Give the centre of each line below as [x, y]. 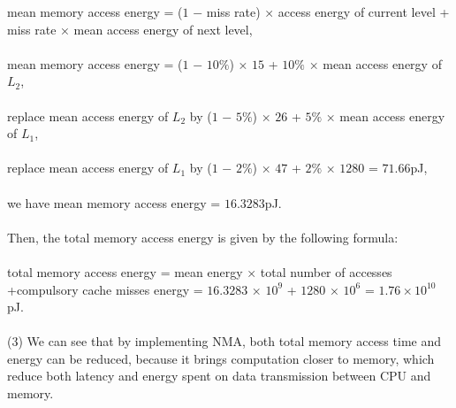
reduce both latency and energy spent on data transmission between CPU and [219, 376]
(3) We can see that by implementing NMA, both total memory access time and [224, 341]
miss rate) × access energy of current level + [328, 12]
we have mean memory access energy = [114, 202]
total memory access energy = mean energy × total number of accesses [200, 271]
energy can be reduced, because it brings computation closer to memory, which [221, 358]
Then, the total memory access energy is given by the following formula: [203, 237]
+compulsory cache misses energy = [105, 289]
